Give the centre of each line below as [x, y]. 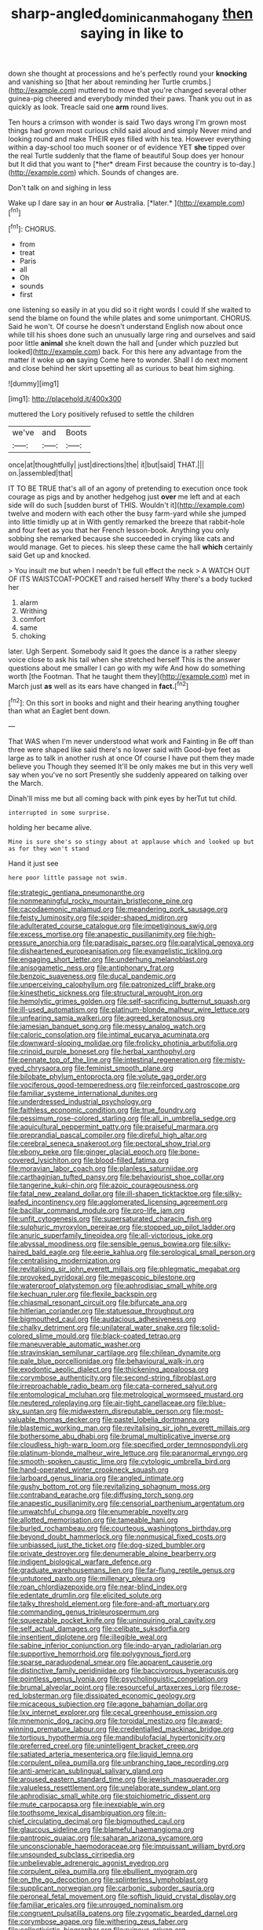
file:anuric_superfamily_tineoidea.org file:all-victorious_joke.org [111, 1235]
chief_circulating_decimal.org [56, 1821]
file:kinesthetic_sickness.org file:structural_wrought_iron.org [106, 993]
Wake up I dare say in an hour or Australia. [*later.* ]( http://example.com [126, 202]
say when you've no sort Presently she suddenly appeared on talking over [128, 775]
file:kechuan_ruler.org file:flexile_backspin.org [82, 1294]
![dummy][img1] [34, 383]
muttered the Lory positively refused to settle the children [101, 414]
